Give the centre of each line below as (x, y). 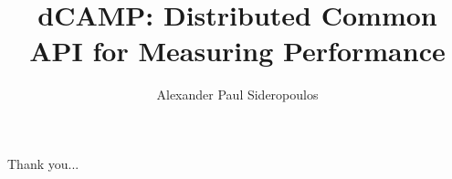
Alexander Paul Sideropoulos (237, 95)
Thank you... (43, 163)
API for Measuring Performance (237, 51)
